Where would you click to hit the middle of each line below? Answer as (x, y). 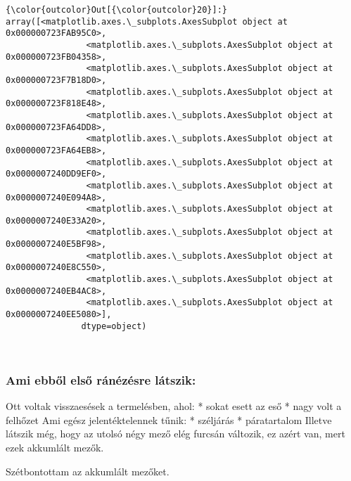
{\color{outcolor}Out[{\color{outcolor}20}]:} (116, 10)
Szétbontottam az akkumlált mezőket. (88, 471)
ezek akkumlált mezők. (55, 447)
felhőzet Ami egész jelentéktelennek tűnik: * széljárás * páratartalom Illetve (169, 419)
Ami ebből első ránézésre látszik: (101, 379)
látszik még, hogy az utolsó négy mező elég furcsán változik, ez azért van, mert (175, 434)
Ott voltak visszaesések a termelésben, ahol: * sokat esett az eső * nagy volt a (174, 406)
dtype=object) (114, 326)
